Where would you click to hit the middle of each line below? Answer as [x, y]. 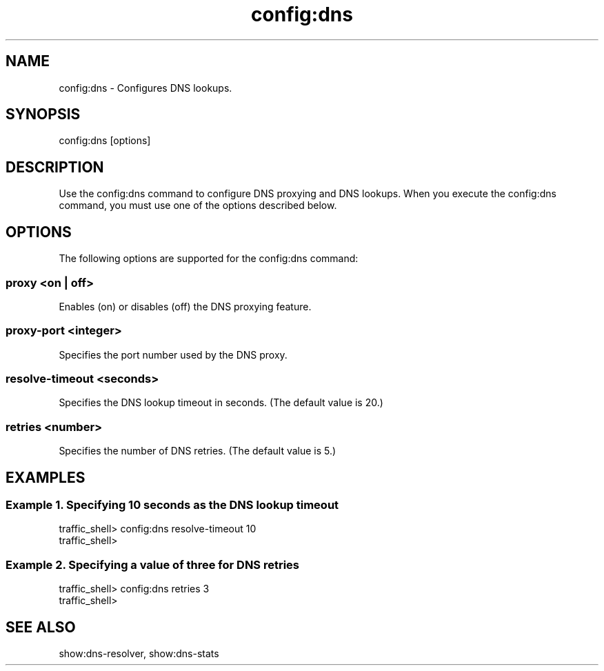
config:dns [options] [105, 141]
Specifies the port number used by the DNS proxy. [173, 354]
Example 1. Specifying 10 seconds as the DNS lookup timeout [172, 504]
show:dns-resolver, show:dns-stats [139, 653]
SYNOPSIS [43, 114]
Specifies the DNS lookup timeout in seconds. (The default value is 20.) [221, 403]
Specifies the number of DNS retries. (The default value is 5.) [198, 451]
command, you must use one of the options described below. [198, 206]
